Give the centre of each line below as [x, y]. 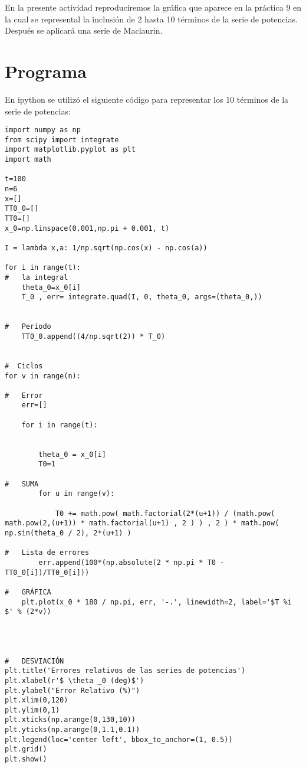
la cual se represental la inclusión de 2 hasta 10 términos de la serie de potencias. [151, 19]
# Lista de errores [47, 553]
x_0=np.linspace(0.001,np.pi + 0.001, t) [87, 228]
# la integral [37, 277]
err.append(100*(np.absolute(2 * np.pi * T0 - [131, 562]
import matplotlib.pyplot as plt [70, 150]
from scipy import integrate [62, 140]
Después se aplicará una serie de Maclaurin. [84, 30]
